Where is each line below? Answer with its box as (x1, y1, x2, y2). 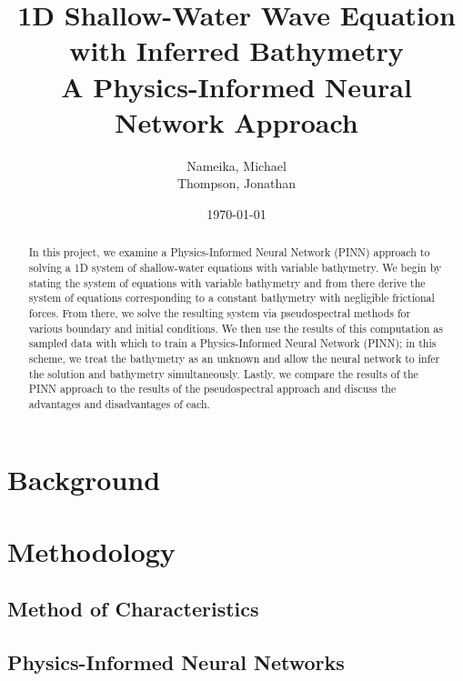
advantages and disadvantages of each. (28, 396, 210, 411)
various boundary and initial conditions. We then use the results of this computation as (28, 320, 443, 335)
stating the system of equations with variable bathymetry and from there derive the (28, 275, 426, 290)
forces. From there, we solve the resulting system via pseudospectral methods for (28, 305, 411, 320)
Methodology (7, 532, 176, 569)
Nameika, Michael (186, 155, 287, 175)
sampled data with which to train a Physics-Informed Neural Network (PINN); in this (28, 335, 437, 351)
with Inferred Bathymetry (69, 32, 404, 69)
